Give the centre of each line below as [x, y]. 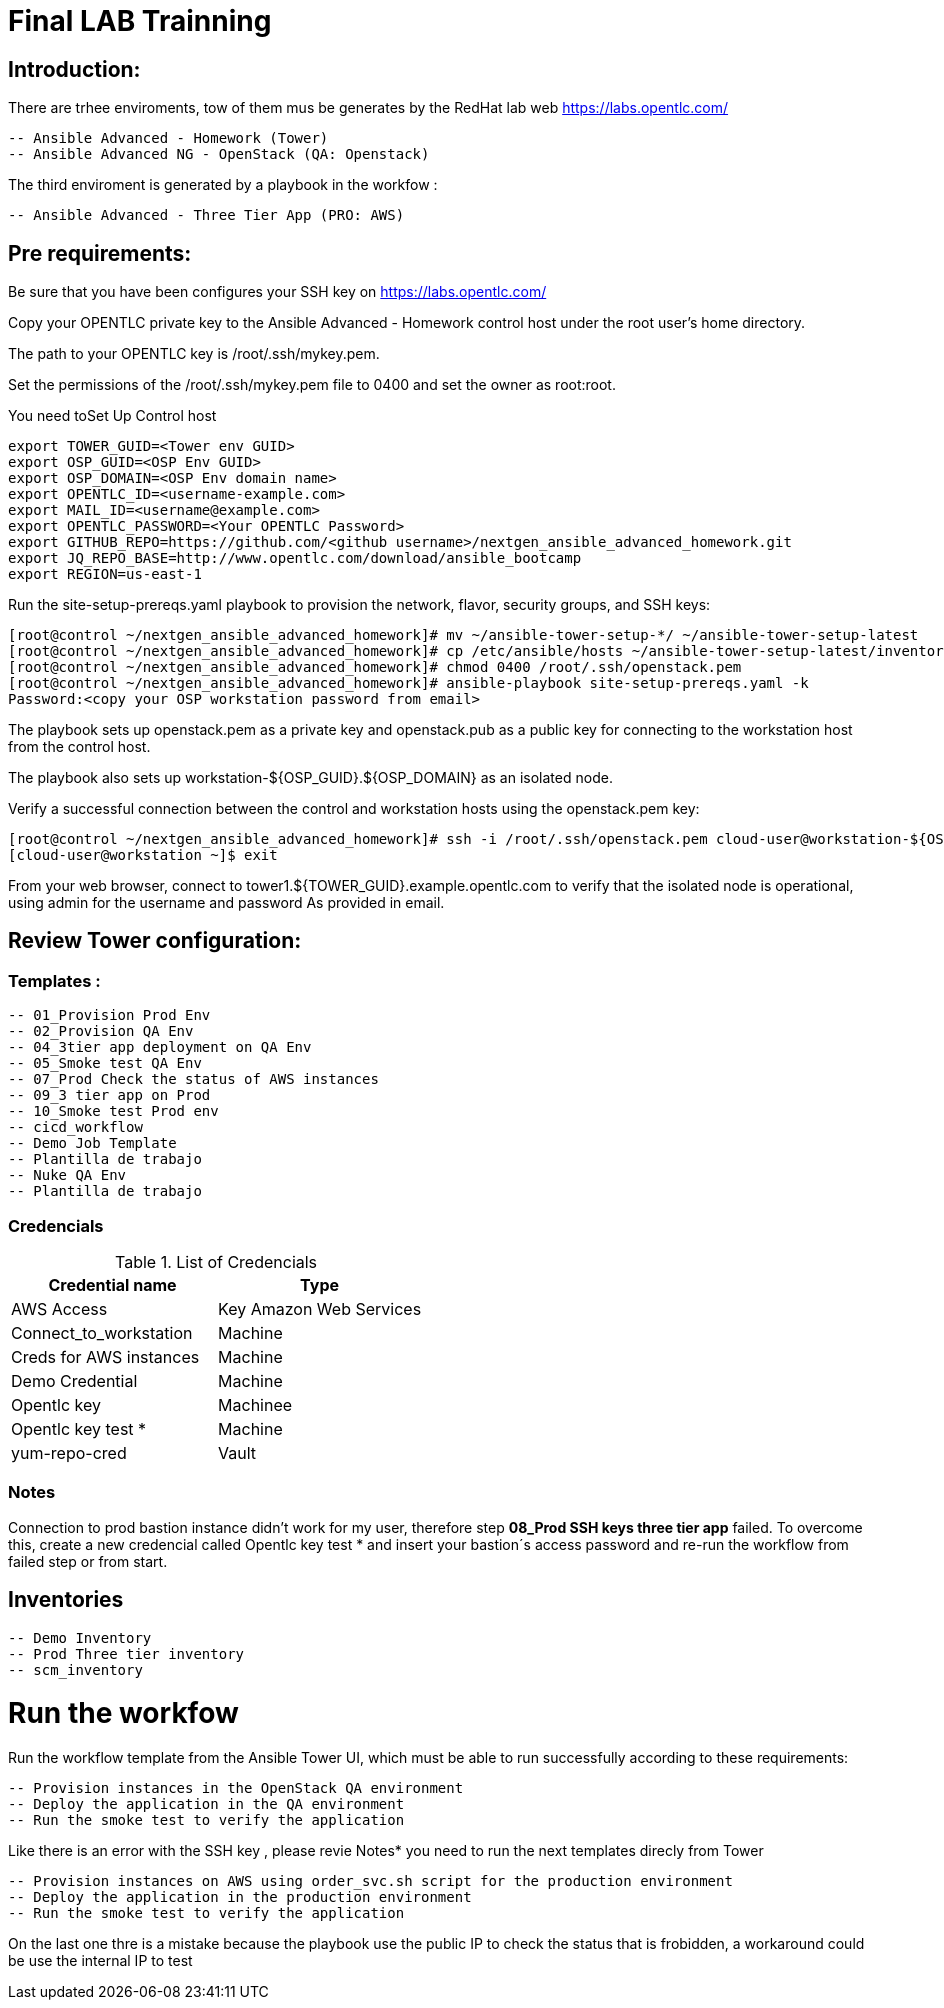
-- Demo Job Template [92, 1143]
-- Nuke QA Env [67, 1175]
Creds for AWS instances [105, 1356]
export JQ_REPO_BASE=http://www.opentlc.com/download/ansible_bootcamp [295, 558]
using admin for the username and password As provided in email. [226, 903]
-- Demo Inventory [80, 1637]
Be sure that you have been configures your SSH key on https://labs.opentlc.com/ [277, 292]
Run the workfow [123, 1713]
